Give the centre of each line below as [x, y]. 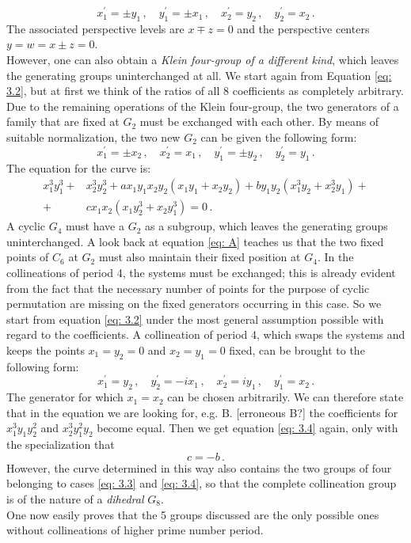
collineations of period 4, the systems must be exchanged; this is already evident [201, 272]
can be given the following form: [279, 137]
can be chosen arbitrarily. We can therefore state [285, 397]
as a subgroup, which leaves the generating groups [266, 226]
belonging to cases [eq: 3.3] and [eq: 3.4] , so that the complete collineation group [202, 483]
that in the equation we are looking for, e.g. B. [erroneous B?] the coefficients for [202, 412]
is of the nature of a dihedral [75, 498]
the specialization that [61, 444]
